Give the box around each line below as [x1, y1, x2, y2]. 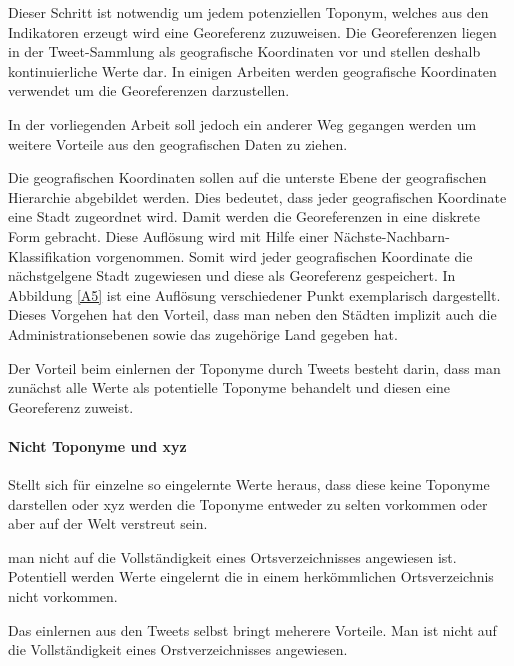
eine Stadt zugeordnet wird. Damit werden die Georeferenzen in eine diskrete [8, 206, 480, 227]
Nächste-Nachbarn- [333, 225, 450, 246]
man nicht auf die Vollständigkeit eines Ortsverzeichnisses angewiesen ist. [8, 546, 457, 567]
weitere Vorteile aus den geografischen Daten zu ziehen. [8, 133, 348, 154]
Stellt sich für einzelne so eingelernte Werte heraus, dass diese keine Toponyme [8, 474, 490, 495]
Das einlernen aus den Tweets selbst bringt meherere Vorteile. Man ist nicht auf [8, 619, 497, 640]
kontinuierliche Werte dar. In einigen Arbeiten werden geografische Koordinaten [8, 60, 497, 81]
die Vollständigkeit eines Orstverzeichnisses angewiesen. [8, 639, 348, 660]
